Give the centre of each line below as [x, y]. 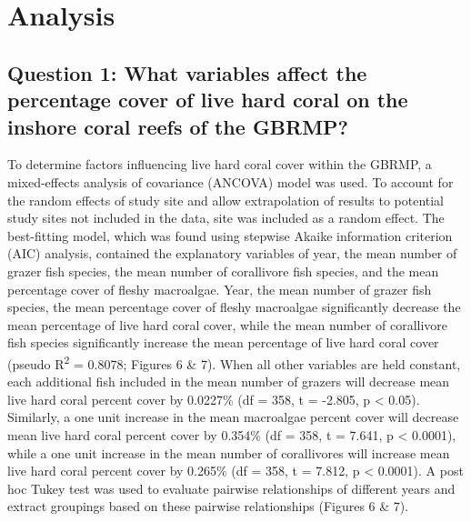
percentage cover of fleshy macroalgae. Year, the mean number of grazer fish [220, 289]
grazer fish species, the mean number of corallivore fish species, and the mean [223, 271]
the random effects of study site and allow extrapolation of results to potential [226, 200]
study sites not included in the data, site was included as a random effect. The [226, 218]
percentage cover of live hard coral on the [208, 100]
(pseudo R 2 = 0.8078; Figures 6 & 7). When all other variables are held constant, [234, 362]
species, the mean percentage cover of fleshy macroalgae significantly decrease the [234, 307]
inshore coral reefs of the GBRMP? [178, 126]
